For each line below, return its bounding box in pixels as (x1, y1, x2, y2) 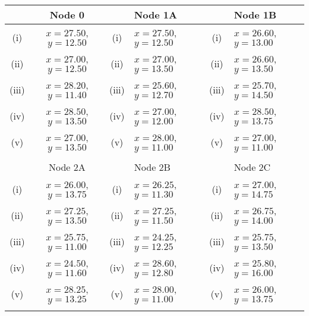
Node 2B (134, 160, 171, 174)
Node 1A (134, 8, 177, 21)
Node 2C (234, 160, 271, 174)
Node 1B (234, 8, 276, 21)
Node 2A (49, 160, 86, 174)
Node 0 (49, 8, 84, 21)
